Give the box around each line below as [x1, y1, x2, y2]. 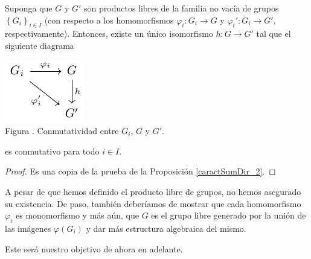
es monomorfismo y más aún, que [15, 209, 139, 222]
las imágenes [5, 222, 51, 234]
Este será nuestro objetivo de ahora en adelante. [5, 242, 183, 255]
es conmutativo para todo [5, 144, 100, 157]
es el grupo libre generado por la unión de [151, 209, 306, 222]
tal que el [256, 27, 291, 40]
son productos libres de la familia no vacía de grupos [84, 2, 279, 14]
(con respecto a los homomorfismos [44, 13, 174, 26]
